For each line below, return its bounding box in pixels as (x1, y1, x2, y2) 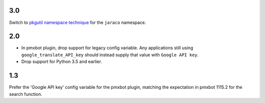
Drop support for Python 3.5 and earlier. (21, 59, 103, 64)
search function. (9, 91, 43, 97)
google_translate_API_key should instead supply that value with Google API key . (21, 52, 199, 58)
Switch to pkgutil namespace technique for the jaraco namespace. (9, 20, 147, 25)
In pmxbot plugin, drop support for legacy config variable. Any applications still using (21, 45, 193, 51)
